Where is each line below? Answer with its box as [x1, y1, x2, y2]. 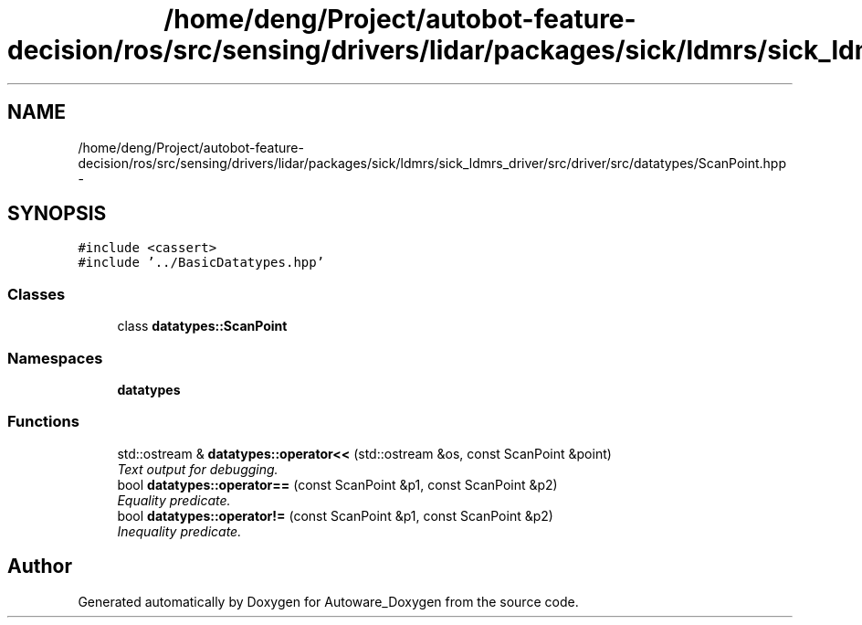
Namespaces [7, 348, 103, 367]
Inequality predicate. [117, 523, 242, 539]
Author [7, 555, 72, 578]
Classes [7, 284, 66, 303]
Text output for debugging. [117, 461, 279, 477]
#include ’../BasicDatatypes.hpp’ [78, 255, 325, 270]
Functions [7, 412, 79, 431]
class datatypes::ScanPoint [117, 318, 288, 334]
